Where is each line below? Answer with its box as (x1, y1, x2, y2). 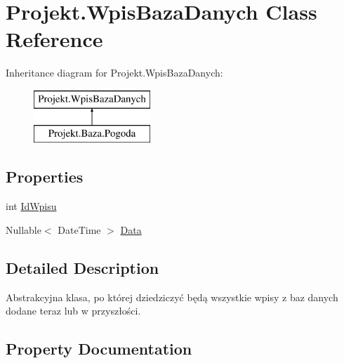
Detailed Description (6, 256, 159, 278)
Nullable (6, 222, 41, 237)
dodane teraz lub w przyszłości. (6, 303, 141, 318)
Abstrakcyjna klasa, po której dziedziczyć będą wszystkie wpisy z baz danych (6, 289, 338, 304)
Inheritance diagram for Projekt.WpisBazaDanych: (6, 65, 223, 80)
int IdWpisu (6, 199, 57, 213)
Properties (6, 166, 84, 187)
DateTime (58, 222, 101, 237)
